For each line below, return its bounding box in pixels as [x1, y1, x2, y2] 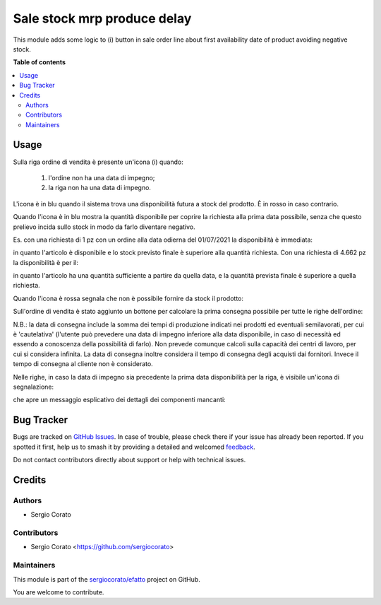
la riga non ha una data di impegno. [48, 184, 152, 192]
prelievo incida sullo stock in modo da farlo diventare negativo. [13, 223, 195, 231]
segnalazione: [13, 382, 54, 391]
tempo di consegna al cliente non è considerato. [13, 360, 153, 368]
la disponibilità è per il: [13, 258, 79, 266]
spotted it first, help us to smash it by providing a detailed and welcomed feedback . [13, 442, 255, 451]
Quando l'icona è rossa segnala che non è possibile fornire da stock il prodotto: [13, 294, 243, 302]
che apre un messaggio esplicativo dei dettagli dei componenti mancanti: [13, 396, 226, 404]
